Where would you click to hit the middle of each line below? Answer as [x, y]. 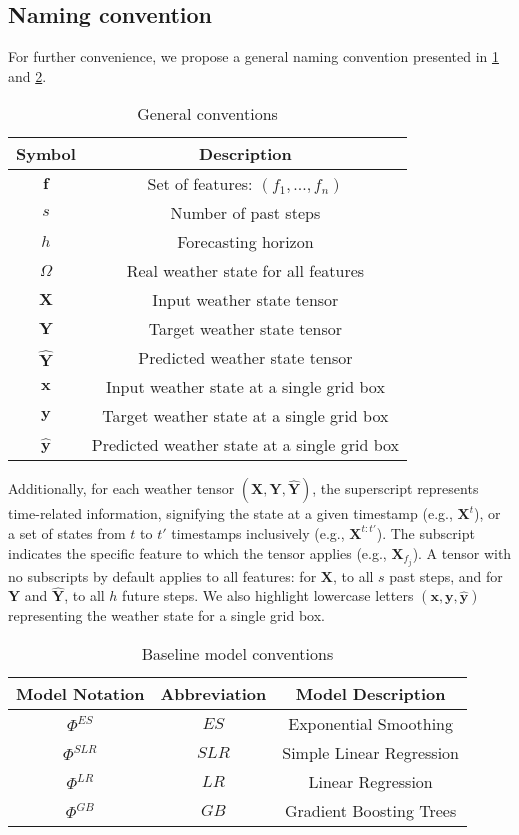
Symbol [46, 154]
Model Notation [80, 694]
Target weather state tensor [245, 329]
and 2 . [27, 75]
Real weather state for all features [245, 271]
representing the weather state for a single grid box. [166, 615]
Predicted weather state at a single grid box [245, 445]
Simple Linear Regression [370, 753]
